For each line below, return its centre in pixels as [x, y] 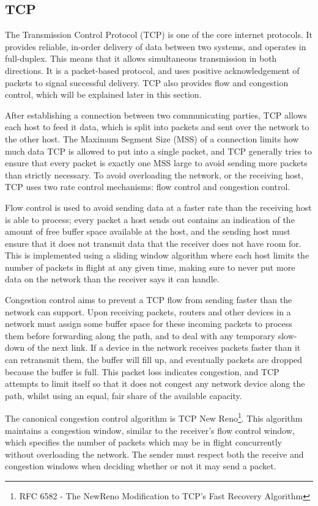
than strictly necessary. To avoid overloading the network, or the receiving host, [154, 174]
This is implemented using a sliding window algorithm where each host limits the [157, 255]
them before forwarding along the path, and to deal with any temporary [140, 335]
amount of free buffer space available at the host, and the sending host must [148, 231]
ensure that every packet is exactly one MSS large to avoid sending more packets [156, 163]
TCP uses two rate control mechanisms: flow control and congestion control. [148, 187]
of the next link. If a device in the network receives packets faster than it [164, 347]
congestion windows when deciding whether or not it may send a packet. [141, 466]
